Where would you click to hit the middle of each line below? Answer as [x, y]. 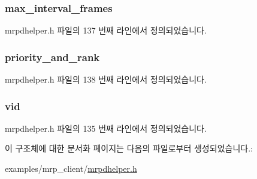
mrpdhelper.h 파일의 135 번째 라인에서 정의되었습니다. [106, 128]
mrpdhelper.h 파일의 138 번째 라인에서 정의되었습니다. [106, 79]
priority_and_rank [52, 57]
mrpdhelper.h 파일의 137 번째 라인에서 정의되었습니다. [106, 30]
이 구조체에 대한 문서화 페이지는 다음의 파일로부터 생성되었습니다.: [129, 148]
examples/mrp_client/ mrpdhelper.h [71, 169]
